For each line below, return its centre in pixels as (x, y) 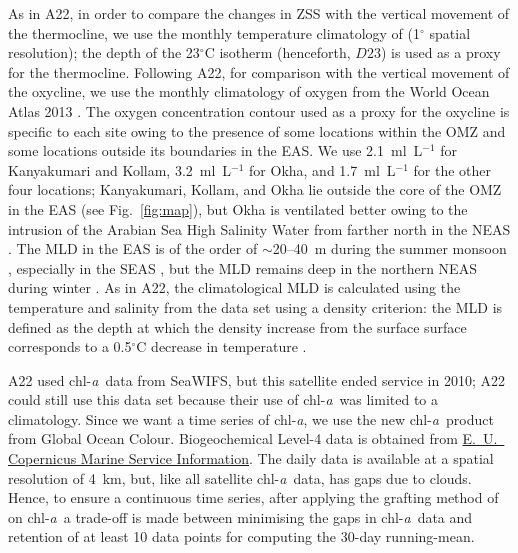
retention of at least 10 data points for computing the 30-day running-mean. (241, 536)
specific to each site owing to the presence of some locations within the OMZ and (257, 130)
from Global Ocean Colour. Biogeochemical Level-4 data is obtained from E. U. (253, 438)
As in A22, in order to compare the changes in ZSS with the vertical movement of (259, 13)
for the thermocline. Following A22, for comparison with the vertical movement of (259, 71)
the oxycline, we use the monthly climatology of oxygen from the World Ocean (249, 91)
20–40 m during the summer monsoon (389, 248)
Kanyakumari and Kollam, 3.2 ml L (120, 169)
